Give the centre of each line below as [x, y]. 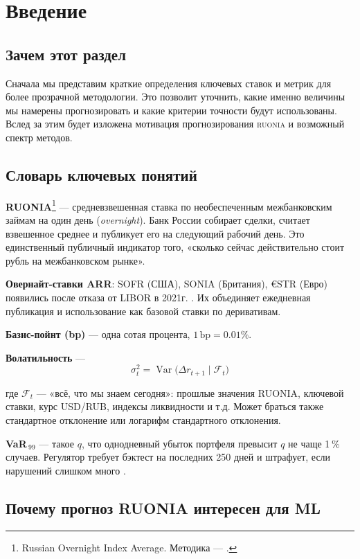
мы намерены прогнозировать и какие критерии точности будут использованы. [171, 110]
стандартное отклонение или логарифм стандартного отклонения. [143, 420]
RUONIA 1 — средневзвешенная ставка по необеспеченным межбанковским [169, 205]
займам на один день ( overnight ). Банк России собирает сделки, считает [158, 220]
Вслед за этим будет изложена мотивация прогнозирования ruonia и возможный [175, 124]
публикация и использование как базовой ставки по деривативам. [143, 311]
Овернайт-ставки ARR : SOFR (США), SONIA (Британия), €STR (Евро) [166, 284]
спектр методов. [39, 137]
